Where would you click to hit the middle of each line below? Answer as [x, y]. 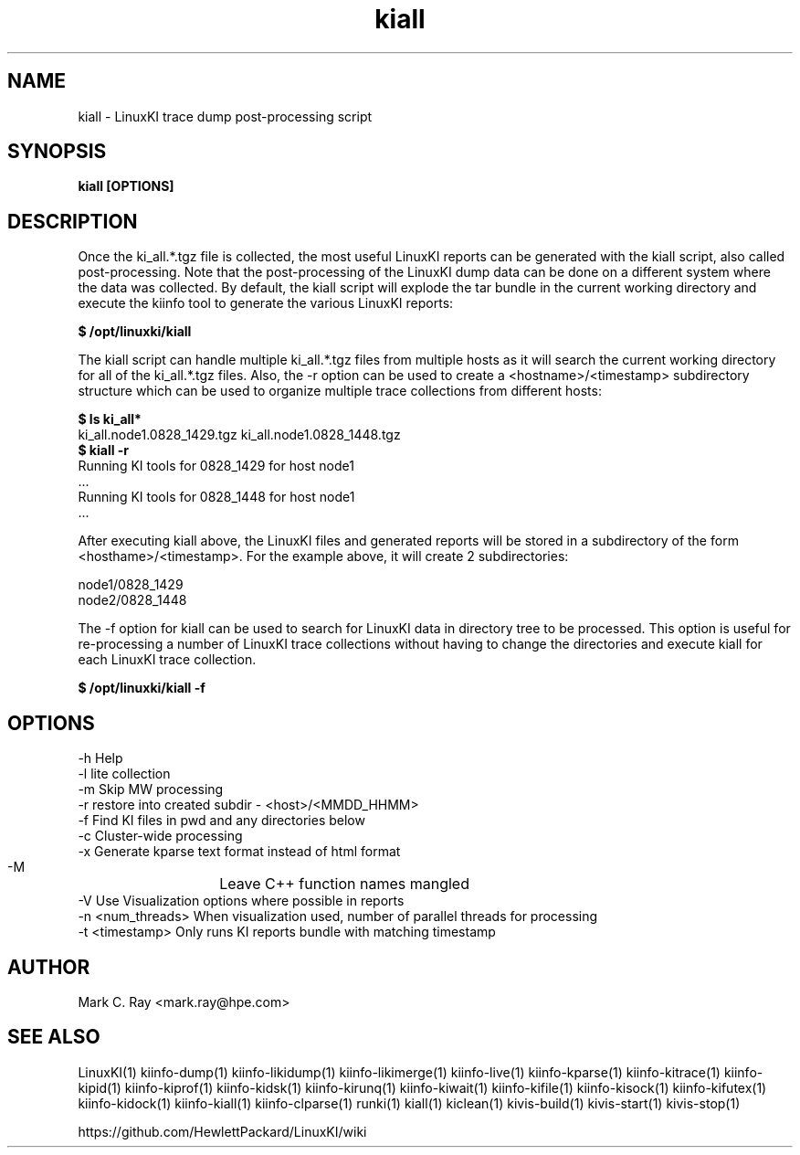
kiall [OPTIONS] [126, 186]
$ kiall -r [104, 450]
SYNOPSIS [57, 152]
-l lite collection [124, 774]
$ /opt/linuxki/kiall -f [142, 688]
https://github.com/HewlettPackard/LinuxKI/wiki [222, 1131]
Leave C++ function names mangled [344, 884]
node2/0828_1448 [132, 600]
